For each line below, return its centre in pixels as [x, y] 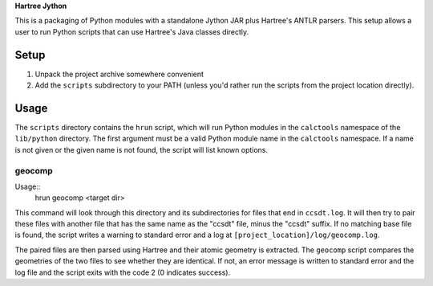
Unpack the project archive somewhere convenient [119, 74]
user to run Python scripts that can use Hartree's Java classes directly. [132, 31]
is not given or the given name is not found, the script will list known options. [142, 149]
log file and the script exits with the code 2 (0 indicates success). [123, 272]
